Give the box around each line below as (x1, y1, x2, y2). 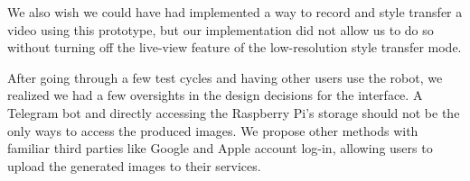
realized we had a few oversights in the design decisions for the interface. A (7, 86, 423, 104)
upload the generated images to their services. (7, 156, 261, 175)
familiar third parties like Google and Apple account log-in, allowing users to (7, 139, 433, 158)
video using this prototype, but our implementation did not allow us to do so (7, 20, 434, 39)
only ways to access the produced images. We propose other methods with (7, 121, 418, 140)
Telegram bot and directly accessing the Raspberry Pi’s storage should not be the (7, 103, 460, 122)
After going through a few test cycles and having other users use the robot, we (7, 68, 443, 86)
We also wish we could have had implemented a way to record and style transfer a (7, 3, 463, 21)
